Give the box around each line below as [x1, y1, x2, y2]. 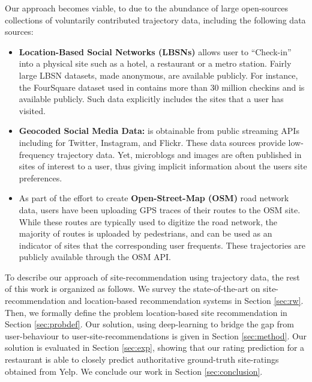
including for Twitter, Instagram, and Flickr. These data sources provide [19, 136, 286, 148]
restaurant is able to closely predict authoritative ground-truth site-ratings [5, 353, 279, 366]
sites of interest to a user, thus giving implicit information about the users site [19, 160, 307, 172]
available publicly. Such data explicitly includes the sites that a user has [19, 92, 284, 105]
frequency [19, 148, 55, 160]
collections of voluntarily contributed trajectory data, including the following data [5, 13, 306, 26]
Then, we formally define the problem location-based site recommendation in [5, 306, 287, 318]
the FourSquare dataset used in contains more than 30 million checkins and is [19, 80, 305, 93]
